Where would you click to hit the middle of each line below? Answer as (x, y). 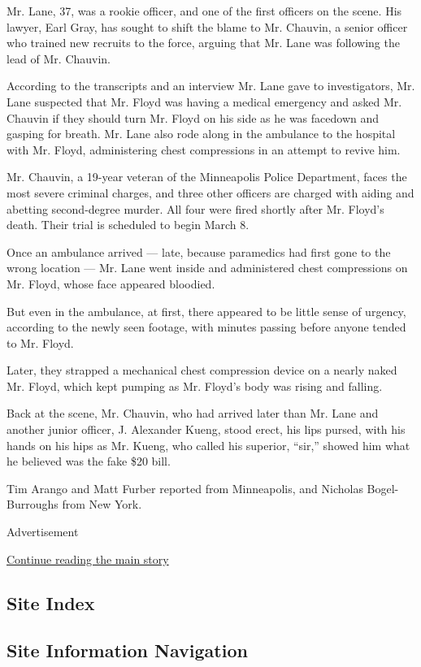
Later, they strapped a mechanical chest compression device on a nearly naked (202, 370)
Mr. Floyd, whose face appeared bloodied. (111, 283)
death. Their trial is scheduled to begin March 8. (128, 225)
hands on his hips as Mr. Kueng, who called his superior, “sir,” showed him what (208, 445)
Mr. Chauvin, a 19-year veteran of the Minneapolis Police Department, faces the (207, 177)
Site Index (51, 602)
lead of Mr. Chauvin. (59, 58)
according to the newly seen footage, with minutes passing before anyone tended (206, 327)
